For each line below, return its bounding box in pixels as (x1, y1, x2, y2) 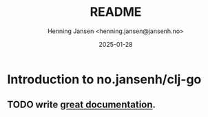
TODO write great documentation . (7, 99, 156, 111)
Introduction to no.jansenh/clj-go (7, 72, 202, 87)
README (90, 4, 142, 20)
